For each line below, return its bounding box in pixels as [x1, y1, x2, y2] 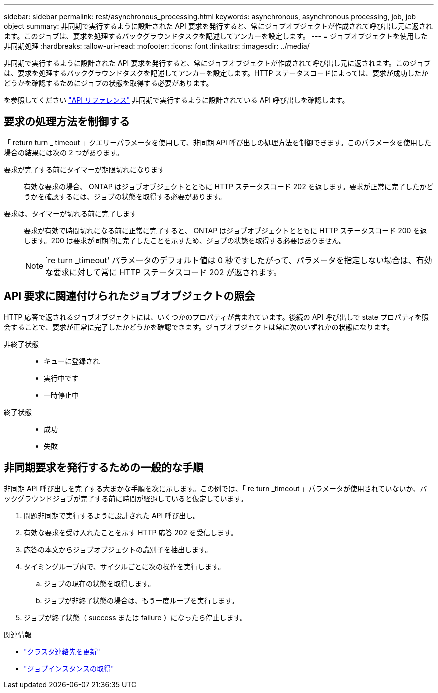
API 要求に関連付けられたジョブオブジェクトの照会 [4, 290, 255, 303]
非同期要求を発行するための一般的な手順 [4, 461, 203, 474]
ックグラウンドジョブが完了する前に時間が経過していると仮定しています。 [4, 494, 248, 503]
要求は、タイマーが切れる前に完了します [4, 209, 137, 218]
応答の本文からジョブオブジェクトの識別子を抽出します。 [24, 545, 212, 554]
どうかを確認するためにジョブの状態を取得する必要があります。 [4, 79, 213, 87]
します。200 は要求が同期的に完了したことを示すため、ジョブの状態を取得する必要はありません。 [24, 236, 346, 245]
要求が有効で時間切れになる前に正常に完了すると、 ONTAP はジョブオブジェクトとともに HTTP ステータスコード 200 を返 [24, 226, 427, 235]
